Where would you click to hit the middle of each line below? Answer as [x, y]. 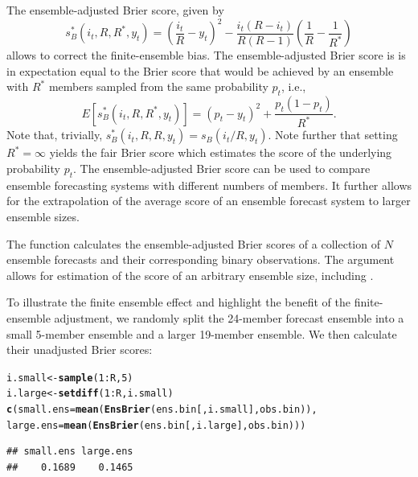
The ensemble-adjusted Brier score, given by [115, 10]
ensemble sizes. [43, 217]
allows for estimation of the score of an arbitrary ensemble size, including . [190, 275]
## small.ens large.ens [70, 452]
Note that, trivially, [55, 135]
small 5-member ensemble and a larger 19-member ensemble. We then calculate [202, 333]
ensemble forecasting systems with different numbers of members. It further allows [209, 185]
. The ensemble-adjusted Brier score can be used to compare [222, 169]
